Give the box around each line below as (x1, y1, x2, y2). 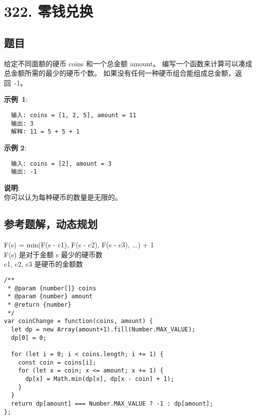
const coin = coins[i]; (18, 359, 97, 366)
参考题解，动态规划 (4, 216, 98, 232)
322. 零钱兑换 (4, 1, 93, 21)
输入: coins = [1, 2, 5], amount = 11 (11, 111, 137, 119)
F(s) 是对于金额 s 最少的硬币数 (4, 249, 103, 259)
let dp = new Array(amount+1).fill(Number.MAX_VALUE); (11, 326, 196, 333)
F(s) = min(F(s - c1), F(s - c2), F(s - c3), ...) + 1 (4, 239, 154, 250)
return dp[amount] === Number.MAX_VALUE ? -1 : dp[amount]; (11, 400, 213, 407)
